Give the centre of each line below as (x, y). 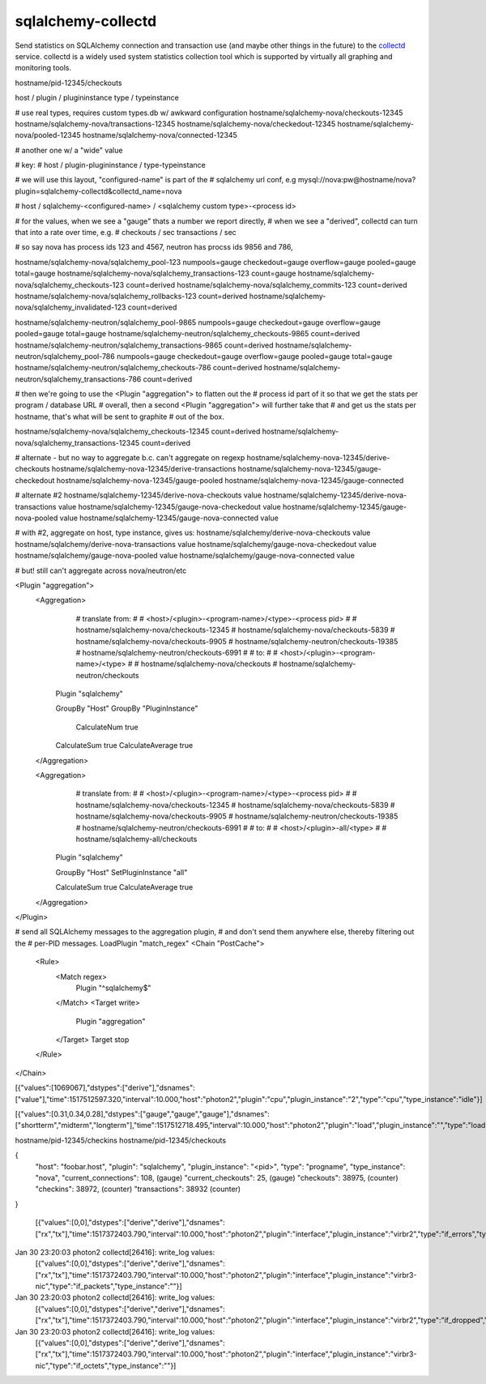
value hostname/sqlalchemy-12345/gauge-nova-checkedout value (169, 506)
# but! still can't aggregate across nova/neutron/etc (101, 570)
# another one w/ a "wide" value (69, 150)
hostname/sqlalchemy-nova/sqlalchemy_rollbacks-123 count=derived (131, 296)
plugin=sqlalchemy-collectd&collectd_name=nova (98, 191)
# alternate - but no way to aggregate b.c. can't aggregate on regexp (130, 458)
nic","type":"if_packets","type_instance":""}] (109, 1286)
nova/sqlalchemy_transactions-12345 (77, 442)
